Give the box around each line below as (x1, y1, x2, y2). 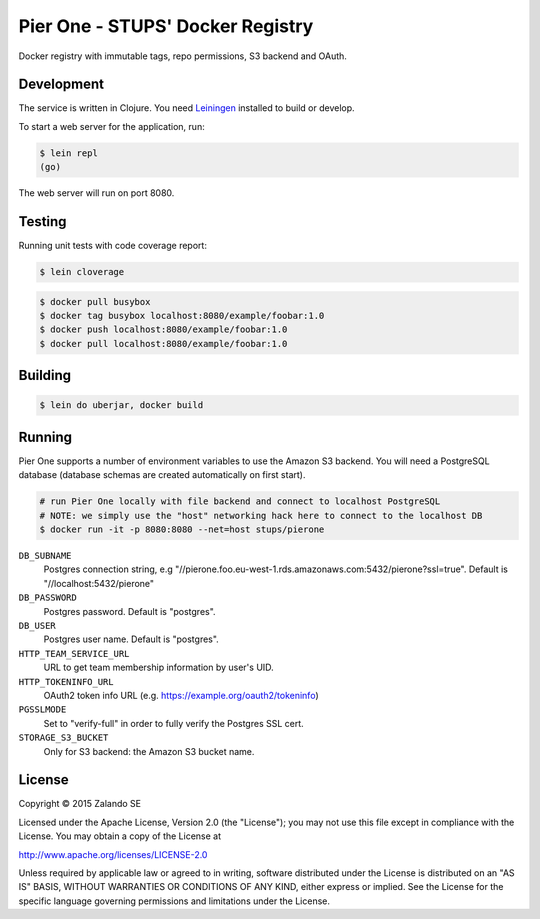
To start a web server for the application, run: (18, 120, 205, 132)
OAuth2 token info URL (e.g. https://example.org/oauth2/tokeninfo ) (43, 689, 319, 701)
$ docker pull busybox (39, 296, 151, 307)
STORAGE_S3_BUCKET (18, 732, 109, 744)
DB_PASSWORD (18, 592, 77, 604)
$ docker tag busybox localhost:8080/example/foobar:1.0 (39, 310, 325, 322)
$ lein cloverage (39, 266, 125, 278)
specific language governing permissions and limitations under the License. (18, 895, 330, 907)
